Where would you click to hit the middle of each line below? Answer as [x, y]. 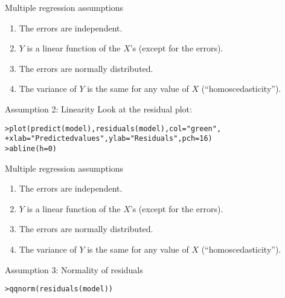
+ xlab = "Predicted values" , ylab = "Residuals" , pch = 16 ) [109, 139]
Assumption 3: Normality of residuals [74, 269]
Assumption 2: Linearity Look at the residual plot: [98, 109]
